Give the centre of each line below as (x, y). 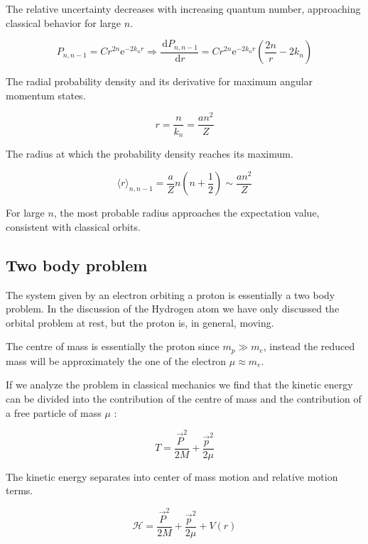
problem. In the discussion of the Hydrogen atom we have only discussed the (173, 309)
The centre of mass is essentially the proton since (113, 346)
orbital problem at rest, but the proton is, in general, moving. (140, 322)
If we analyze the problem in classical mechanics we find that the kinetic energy (179, 385)
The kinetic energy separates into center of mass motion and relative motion (172, 476)
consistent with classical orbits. (73, 226)
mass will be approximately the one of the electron (116, 360)
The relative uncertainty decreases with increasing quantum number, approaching (183, 9)
